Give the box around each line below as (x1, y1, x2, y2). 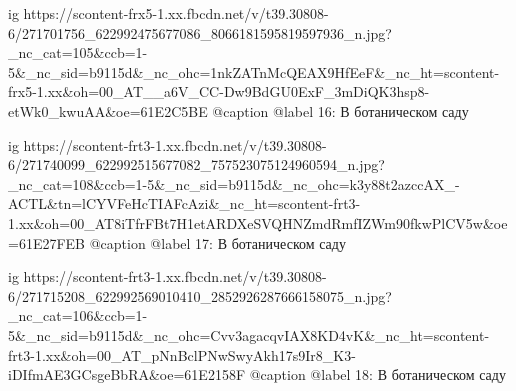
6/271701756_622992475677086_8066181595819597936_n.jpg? (8, 22, 392, 43)
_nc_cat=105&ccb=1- (8, 42, 148, 63)
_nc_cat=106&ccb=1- (8, 305, 148, 326)
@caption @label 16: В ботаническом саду (212, 100, 469, 121)
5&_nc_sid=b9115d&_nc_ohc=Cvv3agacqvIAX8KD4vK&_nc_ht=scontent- (8, 324, 490, 345)
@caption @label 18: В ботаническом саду (249, 364, 506, 385)
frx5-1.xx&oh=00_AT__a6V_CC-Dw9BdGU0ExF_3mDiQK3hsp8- (8, 81, 430, 102)
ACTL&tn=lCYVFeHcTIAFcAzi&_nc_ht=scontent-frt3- (8, 193, 361, 214)
